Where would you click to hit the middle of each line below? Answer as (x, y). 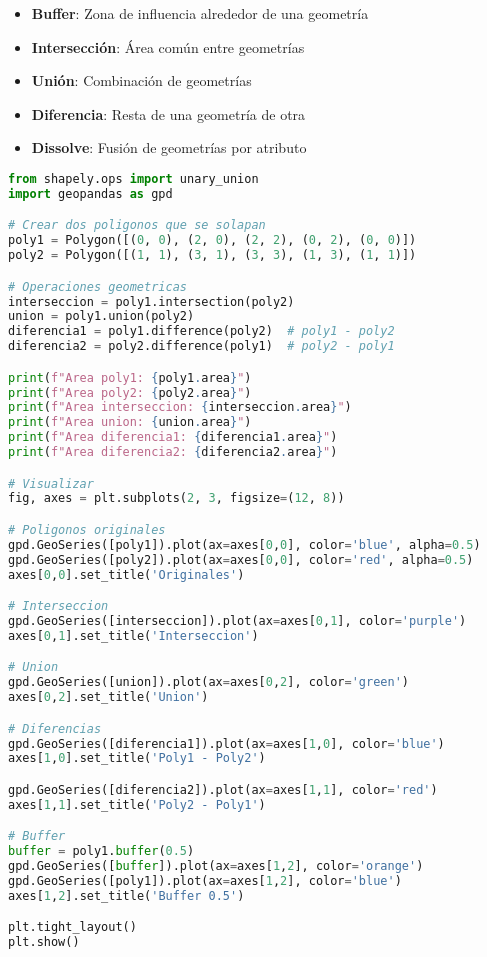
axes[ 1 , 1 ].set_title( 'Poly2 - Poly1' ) (137, 804)
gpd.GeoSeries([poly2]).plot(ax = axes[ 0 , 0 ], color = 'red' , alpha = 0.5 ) (241, 559)
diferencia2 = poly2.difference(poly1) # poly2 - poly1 (201, 346)
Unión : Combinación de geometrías (141, 80)
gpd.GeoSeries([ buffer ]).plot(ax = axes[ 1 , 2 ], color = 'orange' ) (216, 866)
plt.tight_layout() (72, 927)
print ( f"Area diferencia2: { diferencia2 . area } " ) (173, 452)
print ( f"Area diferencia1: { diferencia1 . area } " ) (173, 437)
